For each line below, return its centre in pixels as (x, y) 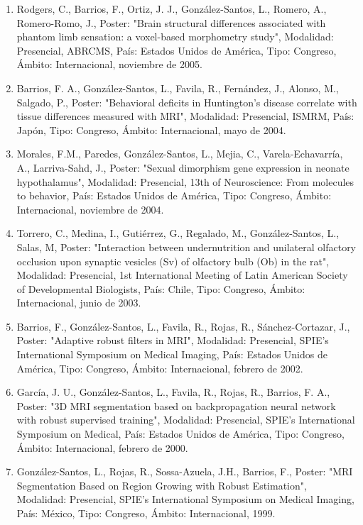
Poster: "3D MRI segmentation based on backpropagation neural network (176, 405)
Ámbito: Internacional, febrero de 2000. (102, 447)
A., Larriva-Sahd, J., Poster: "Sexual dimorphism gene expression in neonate (183, 167)
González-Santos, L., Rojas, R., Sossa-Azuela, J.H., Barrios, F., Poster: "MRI (185, 471)
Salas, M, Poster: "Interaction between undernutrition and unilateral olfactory (186, 247)
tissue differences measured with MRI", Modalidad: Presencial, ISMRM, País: (185, 116)
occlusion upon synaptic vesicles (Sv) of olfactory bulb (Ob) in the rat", (173, 261)
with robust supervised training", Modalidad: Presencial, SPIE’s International (186, 420)
